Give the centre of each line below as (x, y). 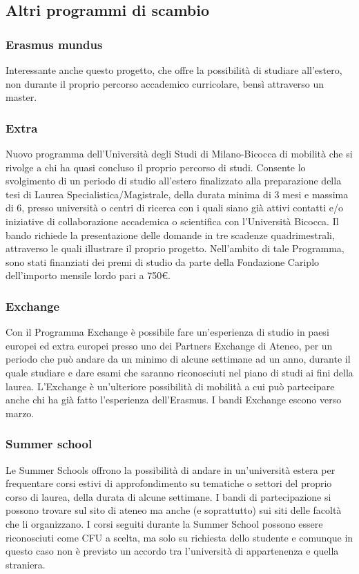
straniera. (26, 564)
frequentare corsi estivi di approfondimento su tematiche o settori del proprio (169, 483)
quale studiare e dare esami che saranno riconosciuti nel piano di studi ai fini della (179, 372)
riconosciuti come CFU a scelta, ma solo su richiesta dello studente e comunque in (179, 537)
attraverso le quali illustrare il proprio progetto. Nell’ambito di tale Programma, (175, 248)
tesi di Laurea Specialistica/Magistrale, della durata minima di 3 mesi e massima (177, 194)
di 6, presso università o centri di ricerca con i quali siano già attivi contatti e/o (174, 208)
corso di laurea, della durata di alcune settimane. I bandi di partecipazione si (168, 496)
